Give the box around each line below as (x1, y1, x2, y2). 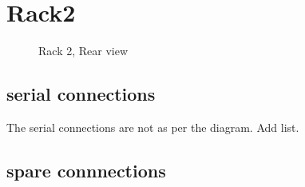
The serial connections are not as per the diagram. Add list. (6, 118, 299, 135)
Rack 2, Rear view (38, 42, 129, 59)
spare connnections (6, 157, 166, 182)
